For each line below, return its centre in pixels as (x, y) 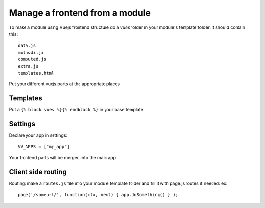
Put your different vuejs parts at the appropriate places (65, 84)
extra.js (28, 66)
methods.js (31, 52)
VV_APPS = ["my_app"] (44, 147)
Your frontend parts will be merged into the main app (63, 157)
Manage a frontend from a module (80, 13)
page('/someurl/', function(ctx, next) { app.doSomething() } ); (98, 195)
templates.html (36, 73)
